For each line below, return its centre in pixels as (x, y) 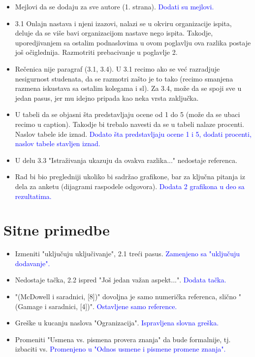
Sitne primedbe (57, 230)
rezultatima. (33, 196)
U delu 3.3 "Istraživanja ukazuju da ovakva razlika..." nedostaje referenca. (126, 160)
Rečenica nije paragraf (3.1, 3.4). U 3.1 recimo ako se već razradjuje (117, 68)
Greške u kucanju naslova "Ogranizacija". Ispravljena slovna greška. (117, 323)
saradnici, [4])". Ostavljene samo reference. (113, 306)
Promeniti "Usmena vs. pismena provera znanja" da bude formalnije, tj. (123, 339)
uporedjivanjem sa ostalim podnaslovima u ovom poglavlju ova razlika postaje (133, 42)
